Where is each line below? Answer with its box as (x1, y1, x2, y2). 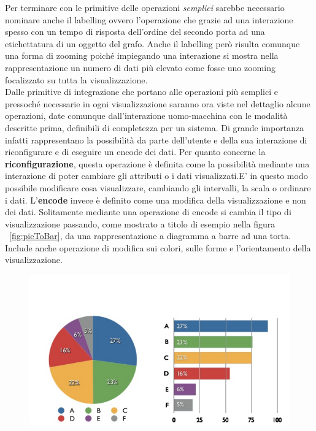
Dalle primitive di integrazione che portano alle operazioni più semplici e (5, 85, 278, 98)
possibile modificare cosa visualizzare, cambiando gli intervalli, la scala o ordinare (5, 181, 311, 194)
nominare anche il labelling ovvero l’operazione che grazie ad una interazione (5, 13, 293, 26)
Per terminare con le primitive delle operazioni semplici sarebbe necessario (5, 1, 285, 13)
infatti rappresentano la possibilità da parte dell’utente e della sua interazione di (5, 133, 307, 146)
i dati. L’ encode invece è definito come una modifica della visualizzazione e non (5, 193, 306, 206)
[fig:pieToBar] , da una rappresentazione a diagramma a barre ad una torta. (9, 229, 291, 242)
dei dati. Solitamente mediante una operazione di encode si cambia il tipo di (5, 205, 291, 218)
